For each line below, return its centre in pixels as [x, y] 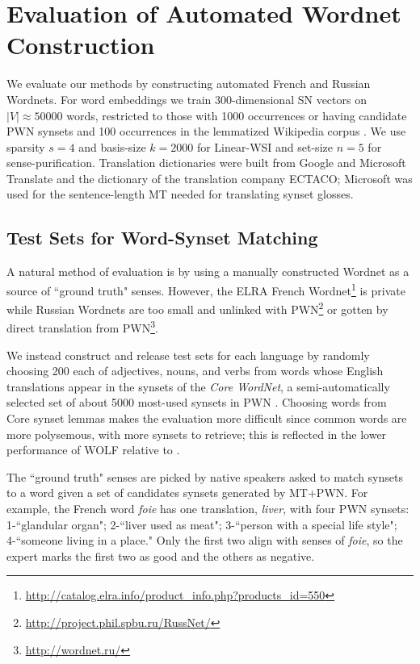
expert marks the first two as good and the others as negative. [161, 555]
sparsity [26, 146]
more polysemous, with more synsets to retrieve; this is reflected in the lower [197, 434]
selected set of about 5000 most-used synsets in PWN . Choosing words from [197, 402]
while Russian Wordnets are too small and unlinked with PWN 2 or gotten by [197, 308]
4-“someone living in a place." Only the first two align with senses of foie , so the [205, 540]
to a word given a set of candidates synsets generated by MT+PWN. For [187, 493]
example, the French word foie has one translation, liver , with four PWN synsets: [208, 508]
